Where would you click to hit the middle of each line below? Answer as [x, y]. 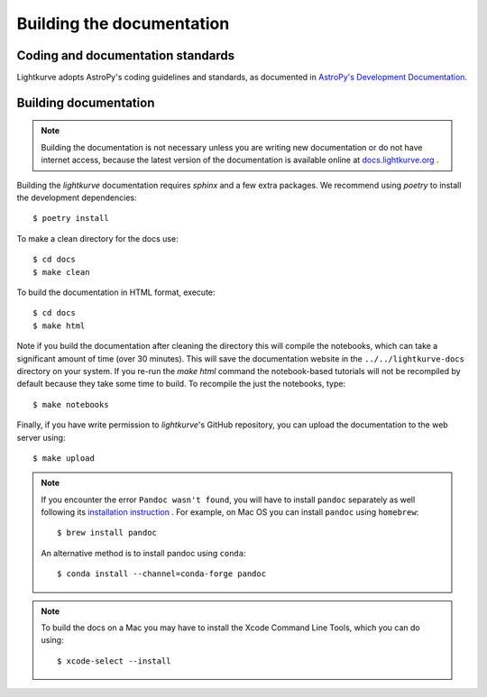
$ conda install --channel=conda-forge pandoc [161, 574]
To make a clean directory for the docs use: [98, 238]
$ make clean [61, 272]
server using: [41, 437]
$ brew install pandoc [107, 533]
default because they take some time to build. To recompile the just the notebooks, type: [181, 384]
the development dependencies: [77, 197]
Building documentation [86, 102]
